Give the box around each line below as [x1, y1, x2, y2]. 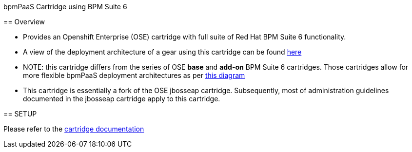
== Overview [3, 18, 45, 26]
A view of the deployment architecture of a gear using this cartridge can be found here [23, 48, 302, 56]
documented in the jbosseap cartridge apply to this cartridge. [23, 95, 220, 103]
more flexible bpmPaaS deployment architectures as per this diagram [23, 71, 245, 79]
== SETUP [3, 110, 37, 118]
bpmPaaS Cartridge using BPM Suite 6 [3, 2, 127, 11]
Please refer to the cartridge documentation [3, 125, 144, 133]
